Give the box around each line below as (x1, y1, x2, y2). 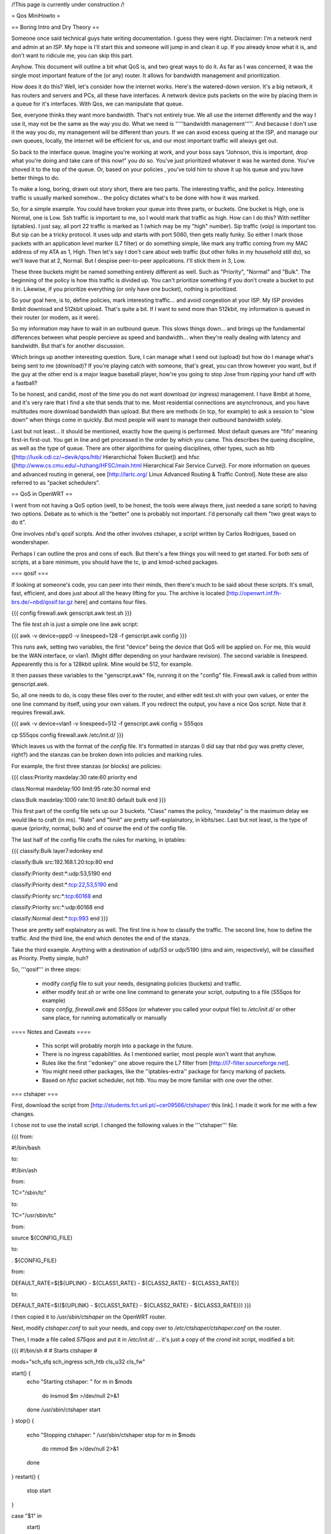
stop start (26, 1487, 51, 1494)
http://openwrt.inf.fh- (227, 590, 282, 597)
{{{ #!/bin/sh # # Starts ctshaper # (11, 1347, 97, 1354)
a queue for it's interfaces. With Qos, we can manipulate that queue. (11, 100, 184, 107)
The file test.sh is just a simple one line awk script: (11, 620, 139, 628)
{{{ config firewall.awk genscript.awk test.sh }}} (11, 609, 132, 617)
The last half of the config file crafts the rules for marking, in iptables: (11, 836, 187, 843)
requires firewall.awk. (11, 709, 66, 716)
